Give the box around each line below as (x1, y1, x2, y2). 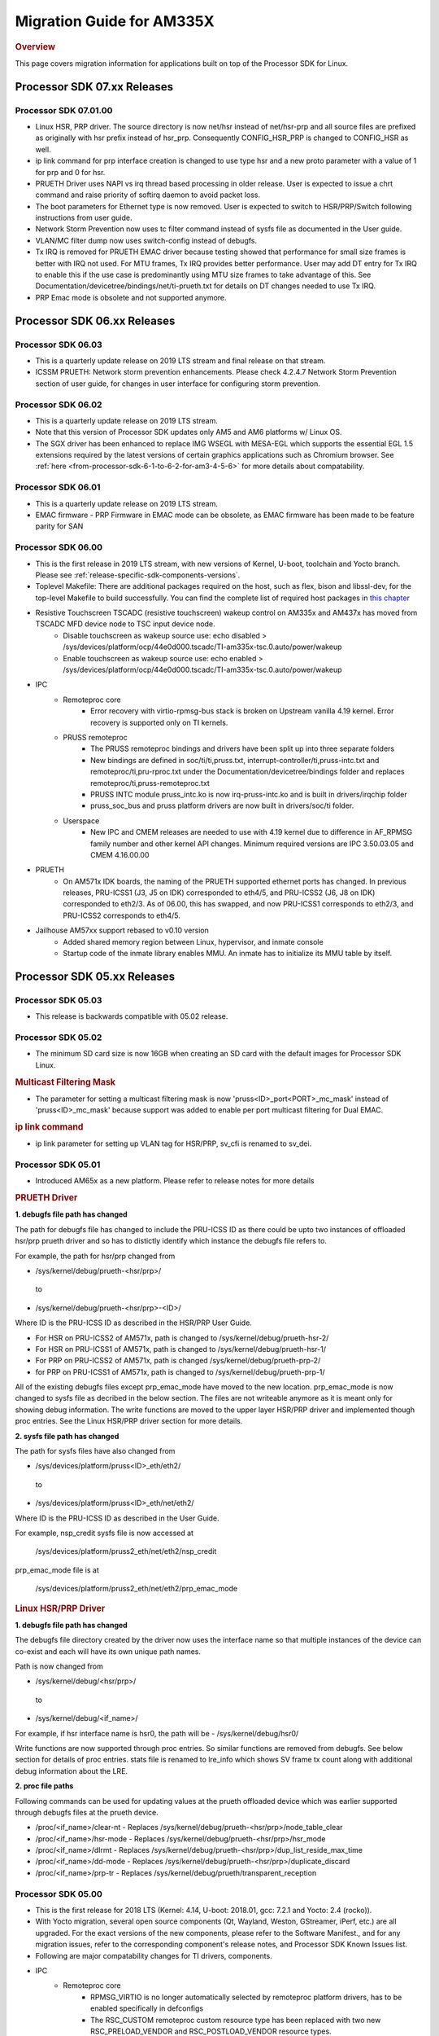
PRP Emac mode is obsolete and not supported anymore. (35, 292, 227, 302)
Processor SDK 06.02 (15, 399, 102, 410)
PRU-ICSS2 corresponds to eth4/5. (63, 910, 180, 920)
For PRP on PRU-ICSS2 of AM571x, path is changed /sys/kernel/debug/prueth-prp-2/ (35, 1356, 321, 1366)
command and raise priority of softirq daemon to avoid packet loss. (35, 190, 260, 200)
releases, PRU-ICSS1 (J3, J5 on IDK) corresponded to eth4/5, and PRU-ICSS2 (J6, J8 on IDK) (63, 888, 376, 897)
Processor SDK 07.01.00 (15, 104, 113, 116)
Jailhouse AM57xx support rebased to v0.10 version (35, 925, 209, 936)
